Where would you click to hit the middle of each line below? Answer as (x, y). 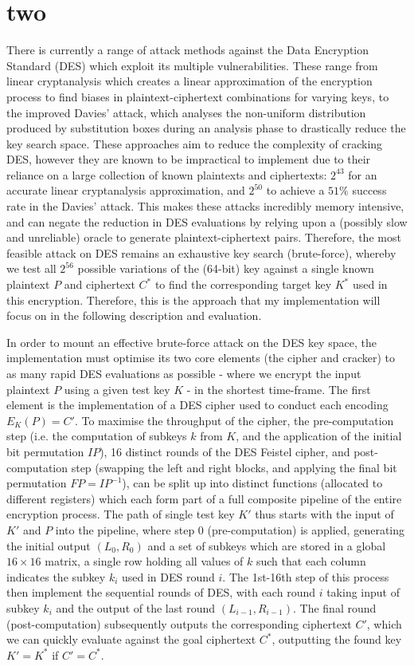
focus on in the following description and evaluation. (134, 315)
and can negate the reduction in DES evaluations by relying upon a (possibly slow (207, 221)
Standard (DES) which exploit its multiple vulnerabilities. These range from (192, 65)
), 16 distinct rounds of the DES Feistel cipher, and (225, 451)
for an (363, 174)
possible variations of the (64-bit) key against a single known (226, 268)
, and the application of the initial (319, 436)
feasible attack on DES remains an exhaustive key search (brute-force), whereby (201, 252)
